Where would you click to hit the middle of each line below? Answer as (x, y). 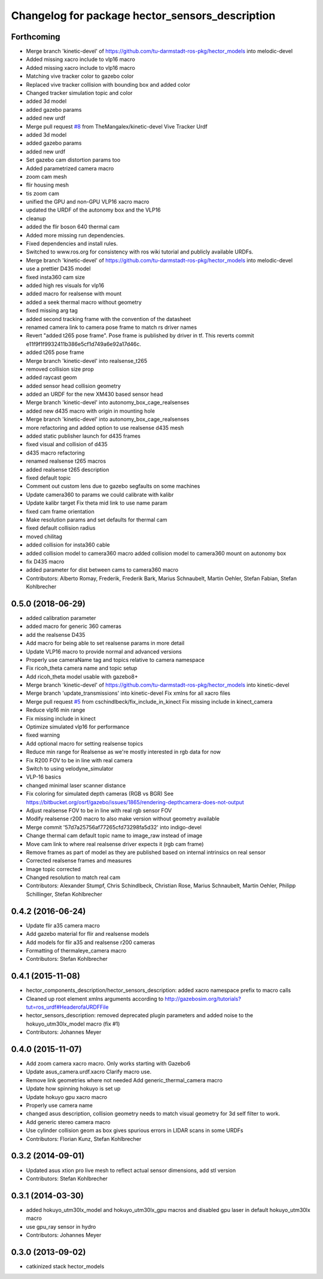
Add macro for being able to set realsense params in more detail (105, 643)
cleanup (36, 218)
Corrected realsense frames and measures (79, 860)
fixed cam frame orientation (60, 511)
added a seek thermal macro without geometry (84, 302)
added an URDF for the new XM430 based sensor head (95, 394)
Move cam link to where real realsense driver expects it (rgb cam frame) (115, 844)
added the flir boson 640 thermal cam (73, 227)
